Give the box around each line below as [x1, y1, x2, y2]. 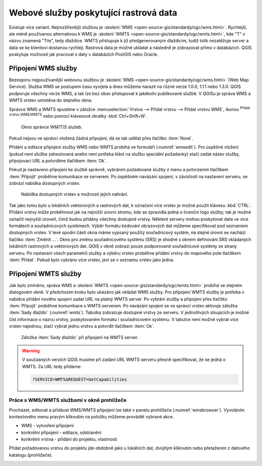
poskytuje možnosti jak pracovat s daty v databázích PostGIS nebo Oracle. [9, 52, 159, 57]
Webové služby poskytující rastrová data [9, 7, 178, 18]
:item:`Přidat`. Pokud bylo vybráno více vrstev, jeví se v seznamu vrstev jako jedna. [9, 257, 175, 263]
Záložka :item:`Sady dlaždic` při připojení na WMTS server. [21, 334, 138, 340]
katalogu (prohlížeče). [9, 452, 53, 458]
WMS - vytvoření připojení [21, 423, 74, 429]
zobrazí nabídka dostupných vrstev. [9, 180, 81, 186]
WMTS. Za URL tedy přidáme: [22, 363, 82, 369]
